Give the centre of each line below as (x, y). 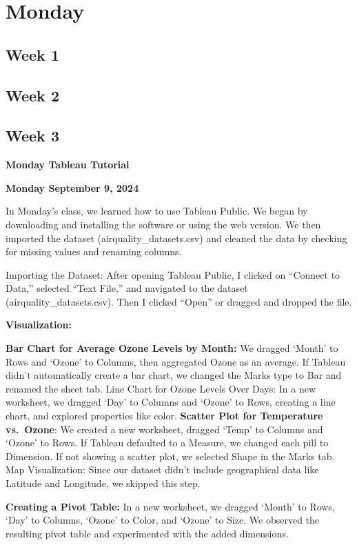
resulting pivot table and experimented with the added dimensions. (147, 533)
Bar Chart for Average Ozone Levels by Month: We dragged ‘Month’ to (172, 348)
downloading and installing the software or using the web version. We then (163, 224)
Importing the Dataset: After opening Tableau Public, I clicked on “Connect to (173, 274)
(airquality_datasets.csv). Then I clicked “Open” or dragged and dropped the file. (179, 301)
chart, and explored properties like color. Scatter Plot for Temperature (164, 416)
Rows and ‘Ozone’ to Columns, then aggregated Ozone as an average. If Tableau (176, 361)
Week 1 (32, 54)
